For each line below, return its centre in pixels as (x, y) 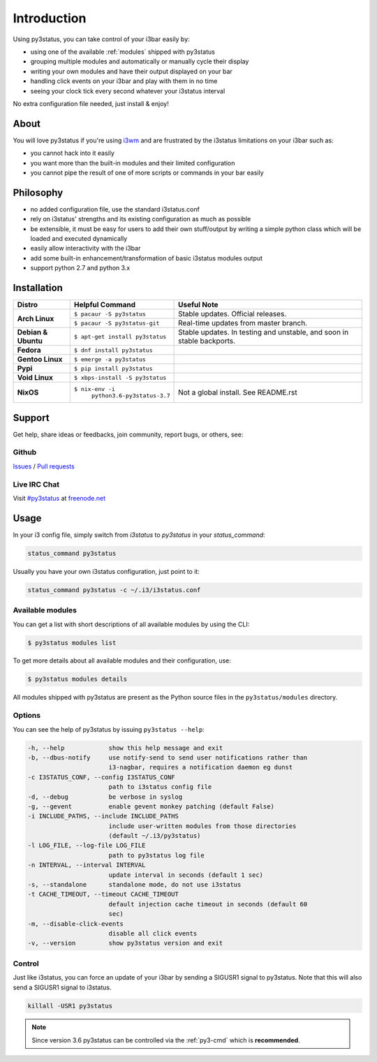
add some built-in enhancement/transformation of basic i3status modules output (147, 258)
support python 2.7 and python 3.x (80, 268)
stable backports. (207, 341)
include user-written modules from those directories (202, 826)
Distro (28, 305)
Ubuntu (30, 341)
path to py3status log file (157, 855)
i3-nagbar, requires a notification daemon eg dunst (201, 767)
